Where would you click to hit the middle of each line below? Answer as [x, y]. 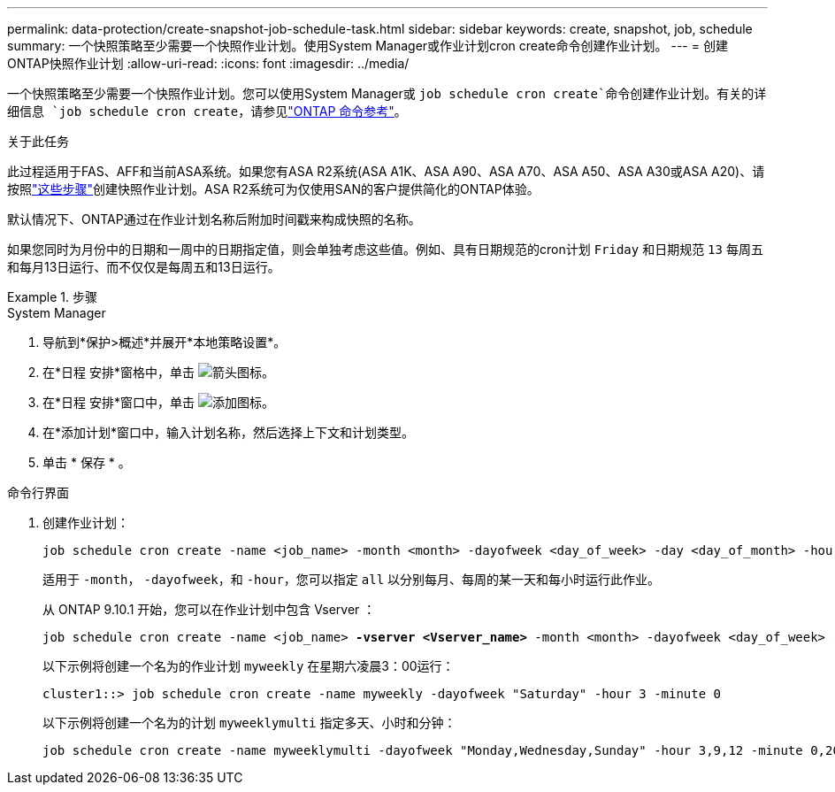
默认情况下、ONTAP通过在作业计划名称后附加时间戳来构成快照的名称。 [214, 219]
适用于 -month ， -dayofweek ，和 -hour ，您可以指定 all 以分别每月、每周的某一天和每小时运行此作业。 [352, 579]
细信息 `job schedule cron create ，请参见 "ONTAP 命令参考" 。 [207, 111]
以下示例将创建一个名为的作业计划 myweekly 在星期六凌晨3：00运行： [249, 666]
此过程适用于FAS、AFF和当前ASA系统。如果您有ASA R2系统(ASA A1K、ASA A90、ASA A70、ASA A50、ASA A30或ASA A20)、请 [386, 171]
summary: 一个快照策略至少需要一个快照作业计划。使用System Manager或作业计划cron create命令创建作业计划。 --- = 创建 [368, 46]
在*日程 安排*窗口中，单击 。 [158, 402]
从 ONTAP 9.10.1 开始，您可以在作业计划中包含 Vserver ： [209, 609]
